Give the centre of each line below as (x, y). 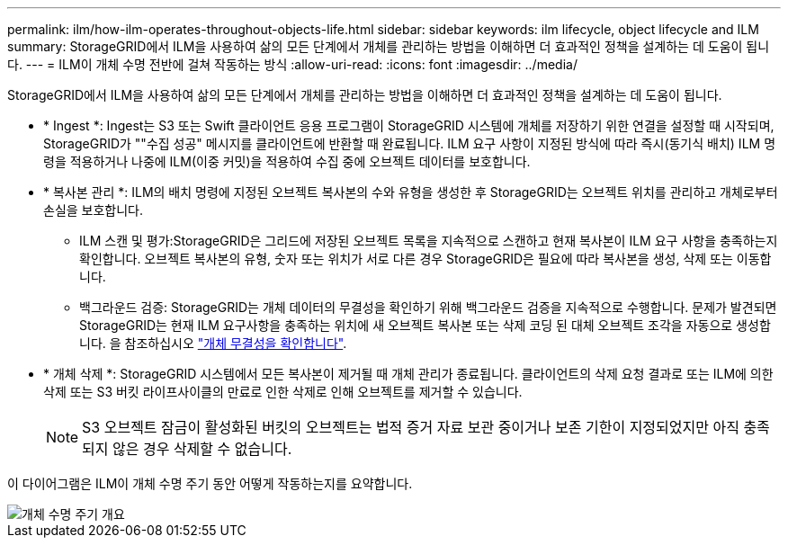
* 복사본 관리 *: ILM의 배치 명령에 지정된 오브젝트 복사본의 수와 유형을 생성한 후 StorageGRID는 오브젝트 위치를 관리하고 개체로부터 (411, 192)
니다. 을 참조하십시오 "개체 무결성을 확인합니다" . (213, 343)
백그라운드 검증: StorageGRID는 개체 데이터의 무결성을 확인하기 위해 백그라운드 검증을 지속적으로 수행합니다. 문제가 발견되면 (428, 307)
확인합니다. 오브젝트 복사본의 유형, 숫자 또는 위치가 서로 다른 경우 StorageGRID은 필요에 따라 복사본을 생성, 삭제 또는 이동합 (425, 259)
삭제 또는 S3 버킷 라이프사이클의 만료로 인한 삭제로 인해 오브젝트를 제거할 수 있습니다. (283, 392)
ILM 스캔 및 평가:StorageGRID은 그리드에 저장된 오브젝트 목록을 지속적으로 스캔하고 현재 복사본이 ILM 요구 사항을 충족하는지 (429, 241)
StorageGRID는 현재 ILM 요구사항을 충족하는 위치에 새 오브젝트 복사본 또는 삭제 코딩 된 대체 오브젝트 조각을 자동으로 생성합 (425, 325)
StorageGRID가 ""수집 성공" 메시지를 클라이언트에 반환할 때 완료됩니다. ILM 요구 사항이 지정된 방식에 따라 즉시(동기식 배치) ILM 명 (410, 143)
